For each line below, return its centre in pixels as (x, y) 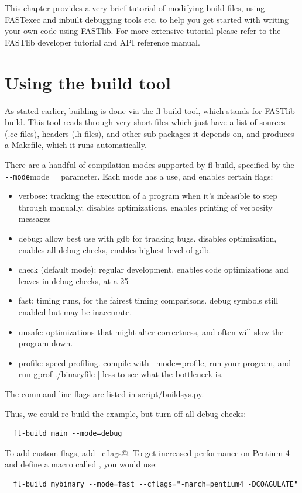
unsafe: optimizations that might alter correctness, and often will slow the (151, 331)
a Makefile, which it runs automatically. (76, 145)
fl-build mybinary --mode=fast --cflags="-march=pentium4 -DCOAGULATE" (156, 484)
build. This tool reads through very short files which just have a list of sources (145, 122)
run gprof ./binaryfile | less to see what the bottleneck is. (121, 374)
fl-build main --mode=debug (68, 434)
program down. (46, 343)
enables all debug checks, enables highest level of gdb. (115, 249)
